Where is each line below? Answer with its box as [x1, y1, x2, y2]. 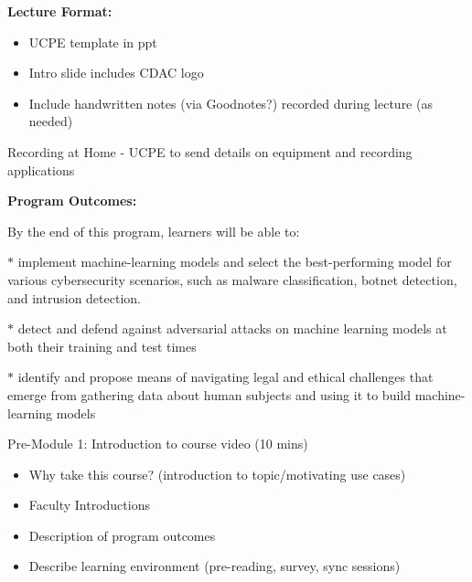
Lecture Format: [7, 2, 113, 20]
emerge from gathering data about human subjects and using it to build [7, 385, 411, 404]
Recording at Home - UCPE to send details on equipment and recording [7, 142, 413, 161]
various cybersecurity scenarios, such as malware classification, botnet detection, [7, 270, 457, 289]
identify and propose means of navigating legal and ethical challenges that [17, 367, 434, 386]
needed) [28, 111, 73, 131]
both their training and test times [7, 336, 197, 355]
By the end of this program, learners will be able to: [7, 221, 300, 240]
